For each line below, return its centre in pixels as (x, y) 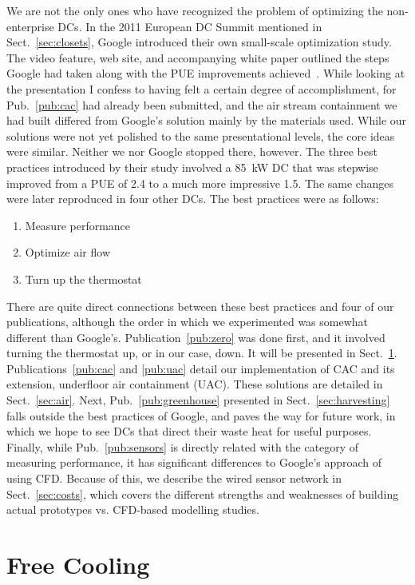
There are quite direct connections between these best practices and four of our (200, 306)
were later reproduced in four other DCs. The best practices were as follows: (193, 199)
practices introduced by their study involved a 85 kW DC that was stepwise (192, 167)
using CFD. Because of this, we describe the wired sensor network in (174, 478)
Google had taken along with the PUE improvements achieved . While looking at (206, 73)
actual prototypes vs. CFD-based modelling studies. (133, 509)
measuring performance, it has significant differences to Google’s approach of (194, 462)
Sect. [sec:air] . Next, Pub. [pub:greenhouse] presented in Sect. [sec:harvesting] (198, 400)
